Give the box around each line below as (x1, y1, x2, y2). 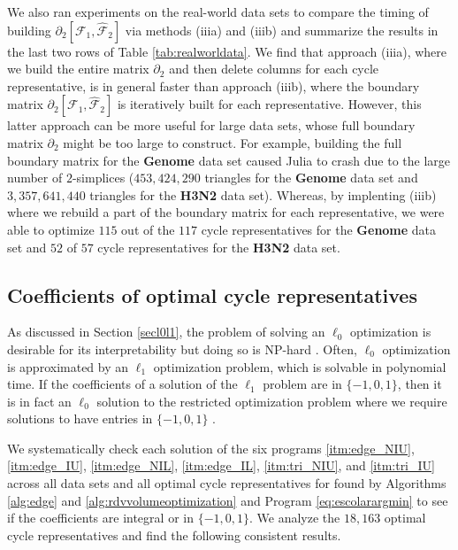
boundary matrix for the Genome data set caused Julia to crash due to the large (7, 151, 451, 169)
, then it (397, 375, 442, 393)
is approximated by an (7, 357, 129, 376)
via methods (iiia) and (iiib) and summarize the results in (125, 20, 439, 39)
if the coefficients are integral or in (7, 508, 194, 527)
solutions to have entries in (7, 409, 153, 428)
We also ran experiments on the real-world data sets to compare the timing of (7, 3, 429, 20)
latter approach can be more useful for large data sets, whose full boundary (7, 116, 416, 135)
